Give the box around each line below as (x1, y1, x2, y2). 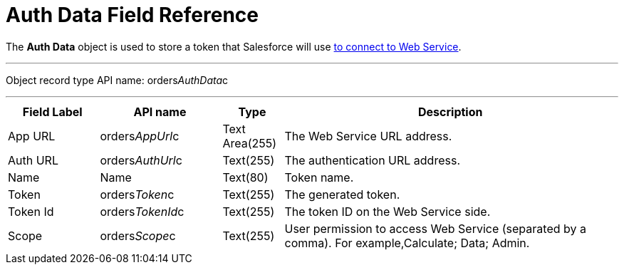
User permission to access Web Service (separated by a (284, 221, 586, 236)
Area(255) (222, 135, 277, 150)
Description (418, 104, 483, 119)
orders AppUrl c (100, 128, 180, 143)
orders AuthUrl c (100, 152, 182, 167)
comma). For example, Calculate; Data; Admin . (284, 235, 530, 250)
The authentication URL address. (284, 152, 460, 167)
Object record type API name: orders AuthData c (6, 73, 229, 86)
